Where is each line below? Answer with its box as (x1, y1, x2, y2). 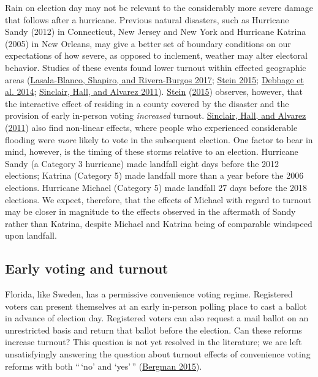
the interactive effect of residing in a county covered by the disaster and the (5, 97, 289, 110)
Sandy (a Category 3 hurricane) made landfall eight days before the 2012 (5, 157, 279, 170)
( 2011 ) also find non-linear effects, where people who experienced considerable (5, 121, 298, 133)
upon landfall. (5, 229, 57, 242)
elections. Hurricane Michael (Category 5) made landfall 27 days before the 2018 (5, 181, 308, 193)
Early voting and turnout (5, 259, 168, 278)
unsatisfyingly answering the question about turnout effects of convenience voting (5, 348, 311, 360)
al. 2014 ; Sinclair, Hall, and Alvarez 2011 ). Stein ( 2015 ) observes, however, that (5, 85, 303, 98)
